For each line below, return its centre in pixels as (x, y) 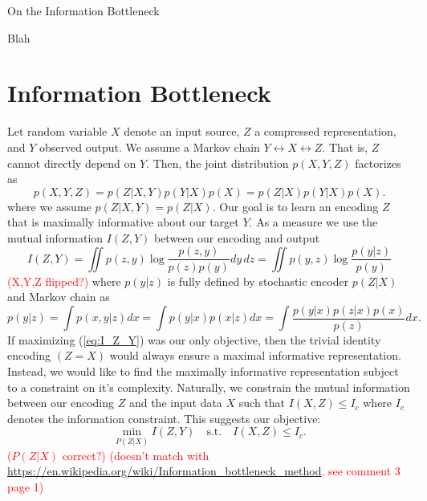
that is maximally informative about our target (123, 222)
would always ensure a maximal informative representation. (255, 355)
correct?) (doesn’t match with (136, 455)
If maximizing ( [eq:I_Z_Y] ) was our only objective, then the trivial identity (194, 339)
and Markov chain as (59, 297)
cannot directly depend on (72, 163)
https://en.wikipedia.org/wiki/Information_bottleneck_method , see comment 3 (204, 471)
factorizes (378, 163)
